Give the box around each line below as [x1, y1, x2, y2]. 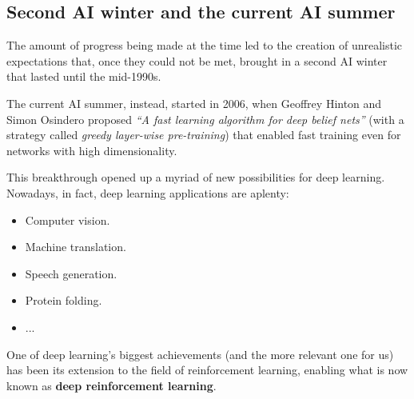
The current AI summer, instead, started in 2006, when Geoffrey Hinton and [6, 94, 382, 111]
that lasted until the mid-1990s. [6, 68, 161, 85]
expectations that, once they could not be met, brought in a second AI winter [6, 52, 388, 69]
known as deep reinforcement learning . [6, 377, 217, 393]
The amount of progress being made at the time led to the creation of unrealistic [6, 37, 403, 54]
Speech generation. [25, 265, 117, 281]
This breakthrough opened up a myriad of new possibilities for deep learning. [6, 169, 385, 186]
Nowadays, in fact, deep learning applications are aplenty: [6, 184, 289, 201]
